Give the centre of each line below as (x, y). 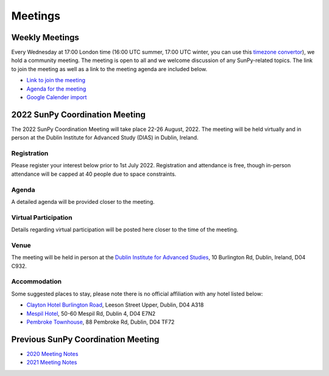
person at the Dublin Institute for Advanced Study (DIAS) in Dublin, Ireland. (105, 138)
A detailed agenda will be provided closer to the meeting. (83, 201)
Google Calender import (57, 97)
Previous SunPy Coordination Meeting (85, 339)
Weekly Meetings (45, 37)
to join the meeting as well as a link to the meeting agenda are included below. (109, 69)
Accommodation (37, 282)
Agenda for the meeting (56, 89)
